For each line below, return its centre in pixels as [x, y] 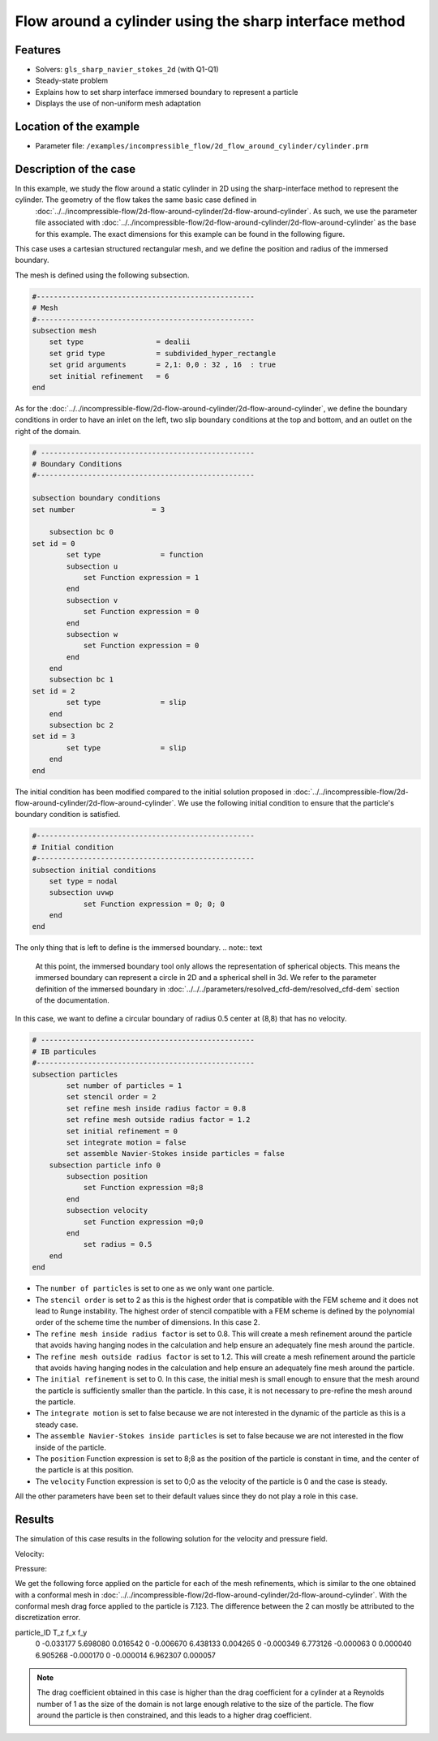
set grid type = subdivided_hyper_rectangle [163, 353]
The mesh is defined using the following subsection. [102, 275]
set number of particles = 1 [124, 1085]
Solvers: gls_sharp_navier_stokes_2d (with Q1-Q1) [127, 70]
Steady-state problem [72, 80]
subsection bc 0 [81, 532]
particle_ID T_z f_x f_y [51, 1632]
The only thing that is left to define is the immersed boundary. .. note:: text [139, 948]
